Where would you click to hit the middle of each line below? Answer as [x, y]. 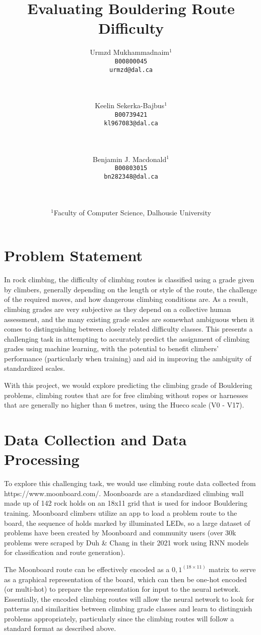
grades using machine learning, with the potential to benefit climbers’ [111, 348]
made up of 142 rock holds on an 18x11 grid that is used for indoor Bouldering [126, 503]
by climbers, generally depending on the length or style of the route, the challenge [130, 289]
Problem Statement [73, 255]
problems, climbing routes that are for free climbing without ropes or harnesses [126, 395]
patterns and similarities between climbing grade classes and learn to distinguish [128, 609]
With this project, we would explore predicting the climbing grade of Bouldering [128, 385]
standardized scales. [35, 368]
